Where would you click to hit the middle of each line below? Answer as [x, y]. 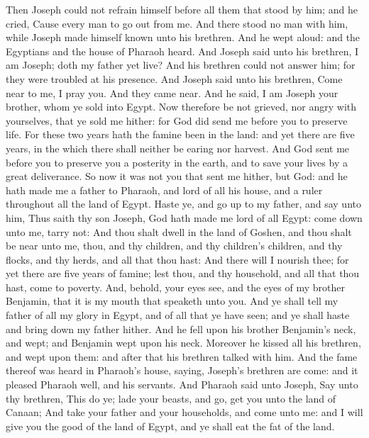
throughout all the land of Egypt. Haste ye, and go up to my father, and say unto [183, 204]
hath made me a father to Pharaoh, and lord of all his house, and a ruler [164, 190]
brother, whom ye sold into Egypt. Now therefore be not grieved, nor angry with [181, 107]
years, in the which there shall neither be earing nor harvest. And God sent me [178, 148]
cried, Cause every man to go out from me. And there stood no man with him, [177, 23]
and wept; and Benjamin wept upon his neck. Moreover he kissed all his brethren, [183, 343]
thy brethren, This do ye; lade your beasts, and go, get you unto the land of [171, 398]
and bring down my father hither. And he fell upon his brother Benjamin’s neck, [181, 328]
